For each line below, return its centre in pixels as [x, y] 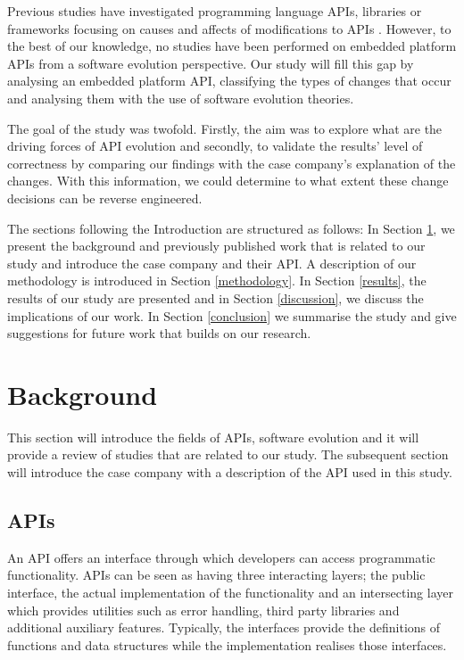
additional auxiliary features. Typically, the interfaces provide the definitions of [224, 627]
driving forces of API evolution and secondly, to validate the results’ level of [215, 146]
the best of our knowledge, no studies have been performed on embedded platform [232, 46]
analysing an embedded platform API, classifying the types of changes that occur [229, 81]
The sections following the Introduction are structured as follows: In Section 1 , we [231, 228]
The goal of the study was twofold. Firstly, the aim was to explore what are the [225, 128]
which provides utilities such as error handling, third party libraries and [203, 610]
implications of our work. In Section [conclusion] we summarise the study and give [232, 315]
